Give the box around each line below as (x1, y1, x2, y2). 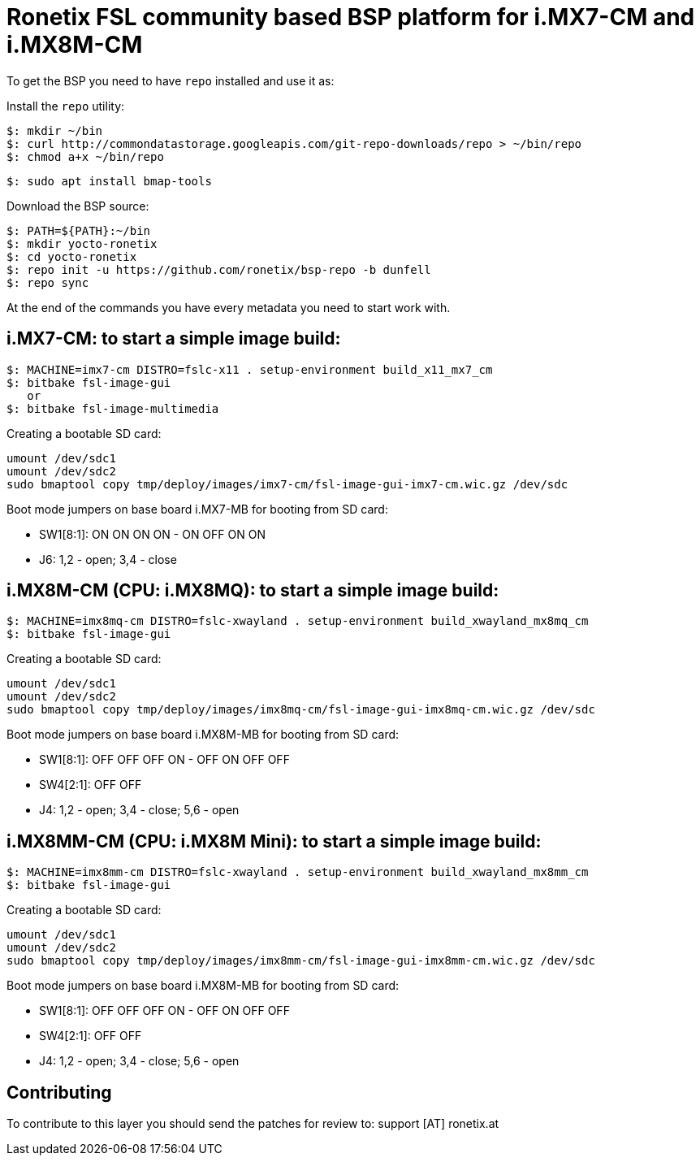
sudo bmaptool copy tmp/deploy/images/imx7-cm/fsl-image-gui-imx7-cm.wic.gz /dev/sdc (6, 477, 568, 491)
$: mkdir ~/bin (6, 124, 103, 137)
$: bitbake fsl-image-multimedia (6, 401, 219, 415)
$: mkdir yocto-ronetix (6, 236, 158, 250)
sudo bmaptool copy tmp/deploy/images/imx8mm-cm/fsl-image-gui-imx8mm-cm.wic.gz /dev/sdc (6, 954, 595, 968)
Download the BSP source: (6, 198, 149, 213)
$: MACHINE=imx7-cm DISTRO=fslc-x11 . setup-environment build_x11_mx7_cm (6, 362, 493, 376)
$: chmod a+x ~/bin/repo (6, 150, 164, 163)
